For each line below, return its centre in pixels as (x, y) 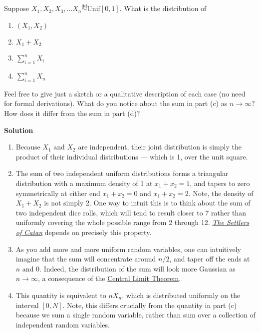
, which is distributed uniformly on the (181, 295)
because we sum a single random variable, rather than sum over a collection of (135, 315)
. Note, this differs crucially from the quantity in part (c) (150, 305)
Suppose (17, 8)
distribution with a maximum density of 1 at (84, 183)
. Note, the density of (221, 193)
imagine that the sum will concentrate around (86, 259)
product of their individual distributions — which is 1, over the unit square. (132, 156)
